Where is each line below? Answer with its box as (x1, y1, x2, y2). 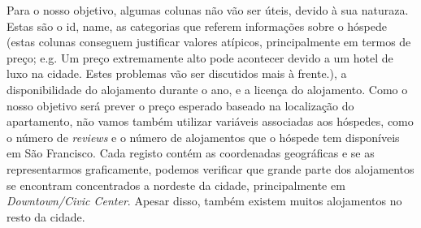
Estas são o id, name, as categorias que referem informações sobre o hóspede (7, 17, 387, 34)
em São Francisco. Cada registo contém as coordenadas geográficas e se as (7, 144, 375, 161)
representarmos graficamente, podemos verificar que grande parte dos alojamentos (7, 160, 414, 177)
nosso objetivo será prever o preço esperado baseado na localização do (7, 97, 354, 114)
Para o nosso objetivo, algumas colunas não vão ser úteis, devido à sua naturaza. (7, 2, 409, 18)
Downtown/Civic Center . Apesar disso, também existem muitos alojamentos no (7, 192, 402, 209)
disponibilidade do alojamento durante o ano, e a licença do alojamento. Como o (7, 80, 408, 97)
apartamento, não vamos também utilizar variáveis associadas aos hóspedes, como (7, 113, 414, 130)
